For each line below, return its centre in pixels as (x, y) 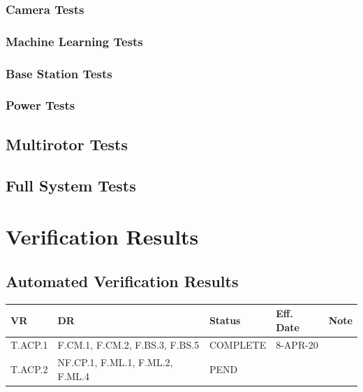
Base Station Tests (59, 73)
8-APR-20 (297, 345)
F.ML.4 (73, 376)
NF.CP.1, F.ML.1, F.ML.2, (115, 362)
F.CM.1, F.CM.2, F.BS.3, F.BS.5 (128, 345)
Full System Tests (71, 185)
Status (225, 320)
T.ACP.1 (29, 345)
